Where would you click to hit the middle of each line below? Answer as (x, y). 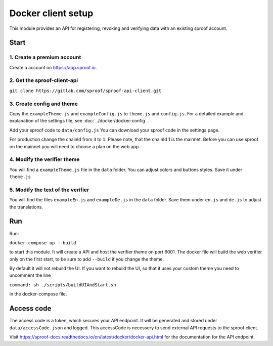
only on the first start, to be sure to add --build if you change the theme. (87, 259)
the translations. (26, 207)
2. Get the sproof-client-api (44, 80)
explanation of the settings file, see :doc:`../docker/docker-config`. (79, 121)
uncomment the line (30, 275)
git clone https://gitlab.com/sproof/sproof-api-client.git (85, 91)
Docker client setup (51, 13)
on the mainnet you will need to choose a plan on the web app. (75, 146)
